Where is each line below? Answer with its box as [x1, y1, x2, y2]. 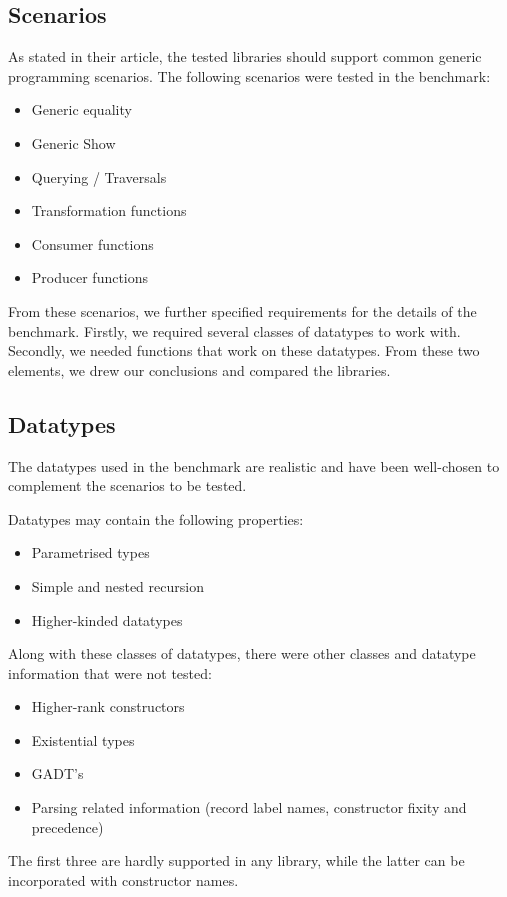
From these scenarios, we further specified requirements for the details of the [8, 300, 477, 321]
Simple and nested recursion [31, 575, 204, 596]
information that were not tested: [8, 662, 212, 683]
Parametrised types [31, 542, 150, 563]
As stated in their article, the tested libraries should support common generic [8, 46, 482, 67]
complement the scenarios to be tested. [8, 475, 247, 496]
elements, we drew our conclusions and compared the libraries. [8, 359, 391, 380]
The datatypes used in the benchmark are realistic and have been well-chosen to [8, 455, 500, 476]
